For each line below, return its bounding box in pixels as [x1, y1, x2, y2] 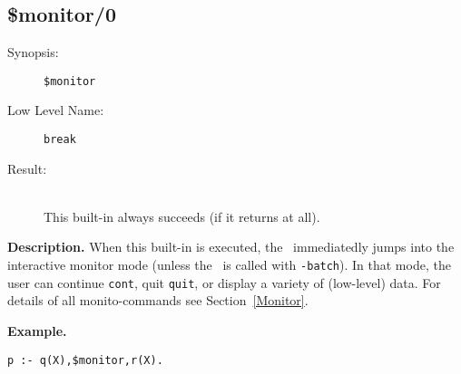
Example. [7, 321, 67, 340]
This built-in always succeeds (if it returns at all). [44, 206, 320, 225]
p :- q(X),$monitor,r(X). [7, 353, 163, 367]
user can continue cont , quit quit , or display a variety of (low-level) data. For [7, 273, 441, 292]
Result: [7, 158, 47, 177]
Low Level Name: [7, 101, 104, 120]
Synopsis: [7, 43, 59, 62]
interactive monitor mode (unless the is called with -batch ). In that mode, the [7, 255, 451, 274]
